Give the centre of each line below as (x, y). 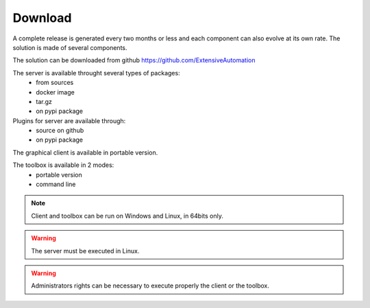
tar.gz (44, 101)
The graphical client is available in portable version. (85, 152)
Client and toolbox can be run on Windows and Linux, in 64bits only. (127, 216)
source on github (60, 131)
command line (56, 184)
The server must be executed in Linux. (85, 251)
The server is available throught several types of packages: (97, 73)
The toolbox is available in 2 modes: (63, 165)
